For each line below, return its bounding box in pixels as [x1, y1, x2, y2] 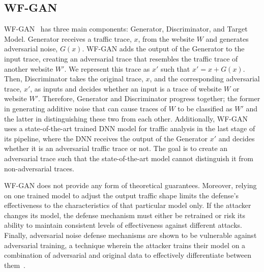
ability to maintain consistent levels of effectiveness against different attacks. [4, 220, 242, 230]
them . [4, 259, 26, 270]
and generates [206, 33, 249, 44]
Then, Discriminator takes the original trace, [4, 73, 143, 84]
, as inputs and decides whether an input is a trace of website [30, 83, 222, 94]
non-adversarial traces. [4, 163, 74, 173]
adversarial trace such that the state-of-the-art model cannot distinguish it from [4, 153, 253, 163]
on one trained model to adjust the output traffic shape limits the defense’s [4, 190, 239, 200]
